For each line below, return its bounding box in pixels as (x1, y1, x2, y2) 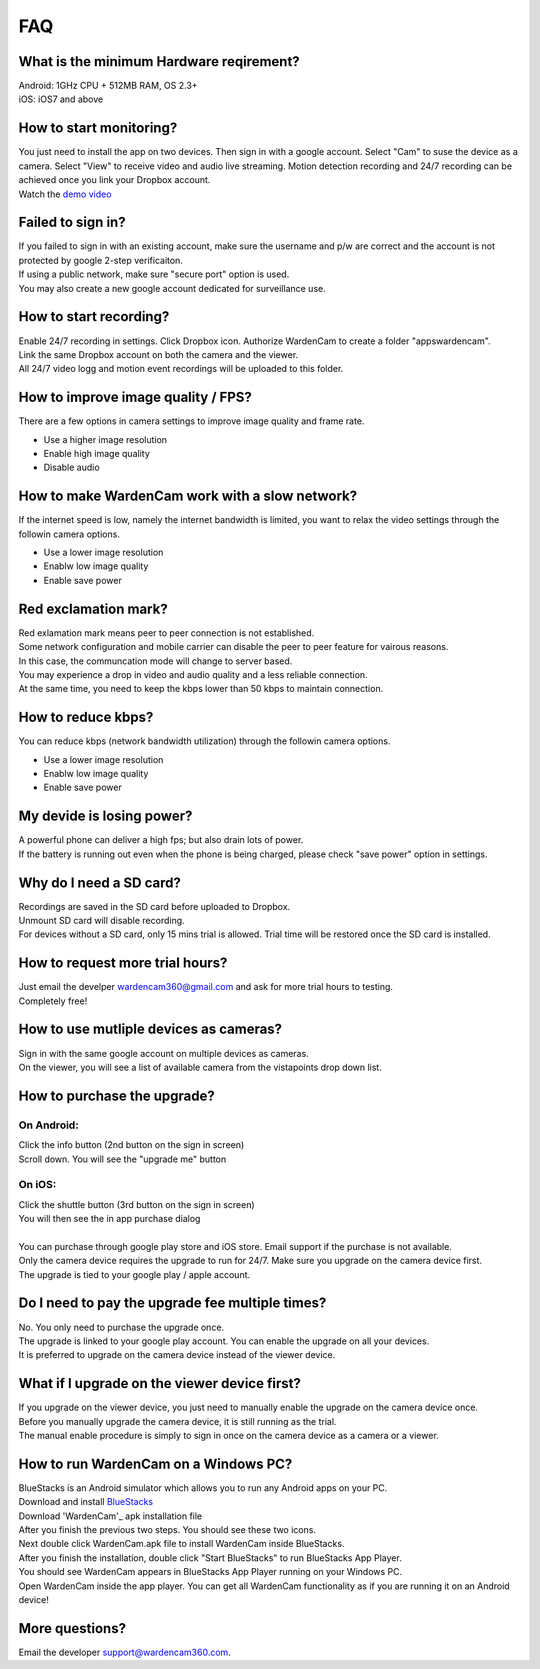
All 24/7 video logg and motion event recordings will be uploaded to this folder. (18, 363, 344, 375)
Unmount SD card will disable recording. (18, 914, 185, 926)
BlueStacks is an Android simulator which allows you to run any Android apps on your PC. (18, 1481, 388, 1494)
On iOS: (18, 1178, 57, 1192)
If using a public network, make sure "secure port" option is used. (18, 268, 290, 280)
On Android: (18, 1118, 79, 1132)
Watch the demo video (18, 188, 112, 200)
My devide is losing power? (18, 808, 193, 825)
